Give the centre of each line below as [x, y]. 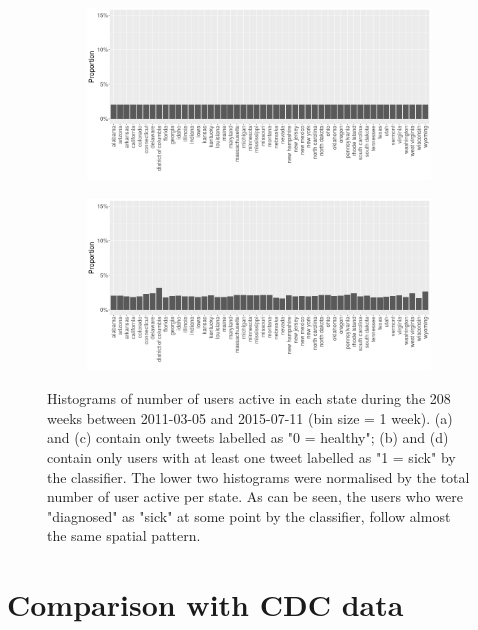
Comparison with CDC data [205, 604]
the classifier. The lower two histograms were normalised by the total [258, 476]
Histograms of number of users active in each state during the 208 [249, 398]
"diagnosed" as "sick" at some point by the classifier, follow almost [249, 515]
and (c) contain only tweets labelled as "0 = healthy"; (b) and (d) [248, 437]
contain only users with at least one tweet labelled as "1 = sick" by [251, 456]
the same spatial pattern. [124, 535]
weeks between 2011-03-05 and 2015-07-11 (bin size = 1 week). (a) [250, 417]
